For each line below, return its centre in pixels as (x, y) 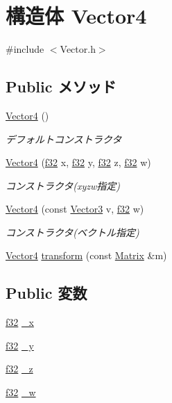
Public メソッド (61, 87)
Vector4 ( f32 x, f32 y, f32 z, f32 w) (78, 162)
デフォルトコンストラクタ (64, 139)
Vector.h (78, 49)
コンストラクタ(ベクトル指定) (72, 232)
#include (25, 49)
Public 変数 (46, 293)
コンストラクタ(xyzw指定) (63, 185)
